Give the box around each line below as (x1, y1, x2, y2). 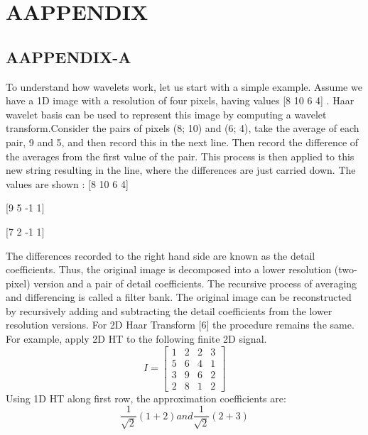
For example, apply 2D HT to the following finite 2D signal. (6, 331, 267, 346)
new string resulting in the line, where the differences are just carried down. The (6, 163, 356, 177)
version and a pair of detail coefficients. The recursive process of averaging (33, 275, 357, 290)
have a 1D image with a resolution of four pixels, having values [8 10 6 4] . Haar (6, 93, 355, 108)
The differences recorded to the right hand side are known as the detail (6, 248, 315, 263)
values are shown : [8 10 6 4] (6, 176, 129, 191)
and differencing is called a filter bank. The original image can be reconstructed (6, 290, 352, 304)
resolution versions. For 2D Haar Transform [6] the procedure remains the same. (6, 317, 355, 332)
